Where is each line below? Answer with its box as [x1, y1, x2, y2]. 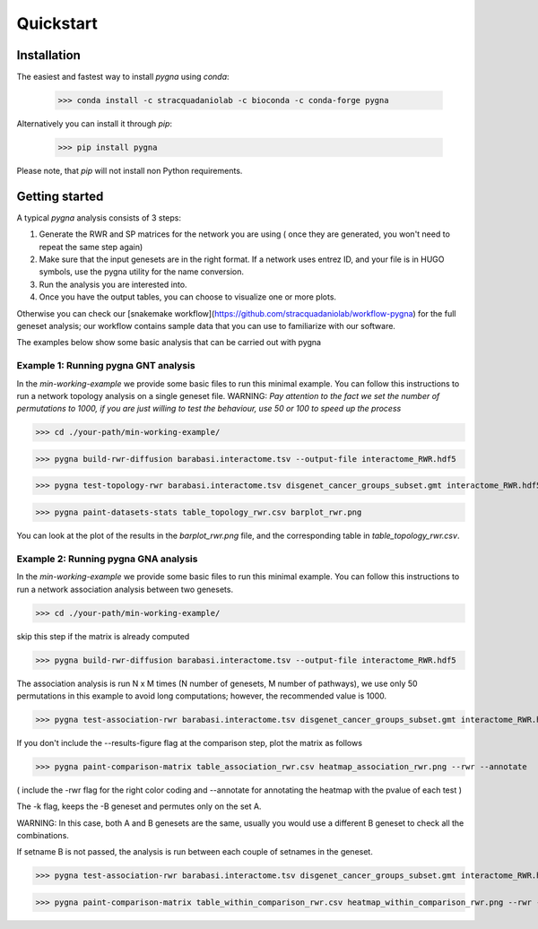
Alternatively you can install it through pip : [16, 118, 173, 129]
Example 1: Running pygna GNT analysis [16, 360, 196, 372]
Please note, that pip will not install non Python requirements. [16, 166, 243, 176]
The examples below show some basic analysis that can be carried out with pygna [16, 337, 322, 348]
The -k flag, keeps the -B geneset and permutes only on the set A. [16, 801, 262, 812]
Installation [16, 48, 81, 63]
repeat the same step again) [39, 241, 143, 252]
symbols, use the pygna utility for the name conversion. [39, 266, 244, 277]
